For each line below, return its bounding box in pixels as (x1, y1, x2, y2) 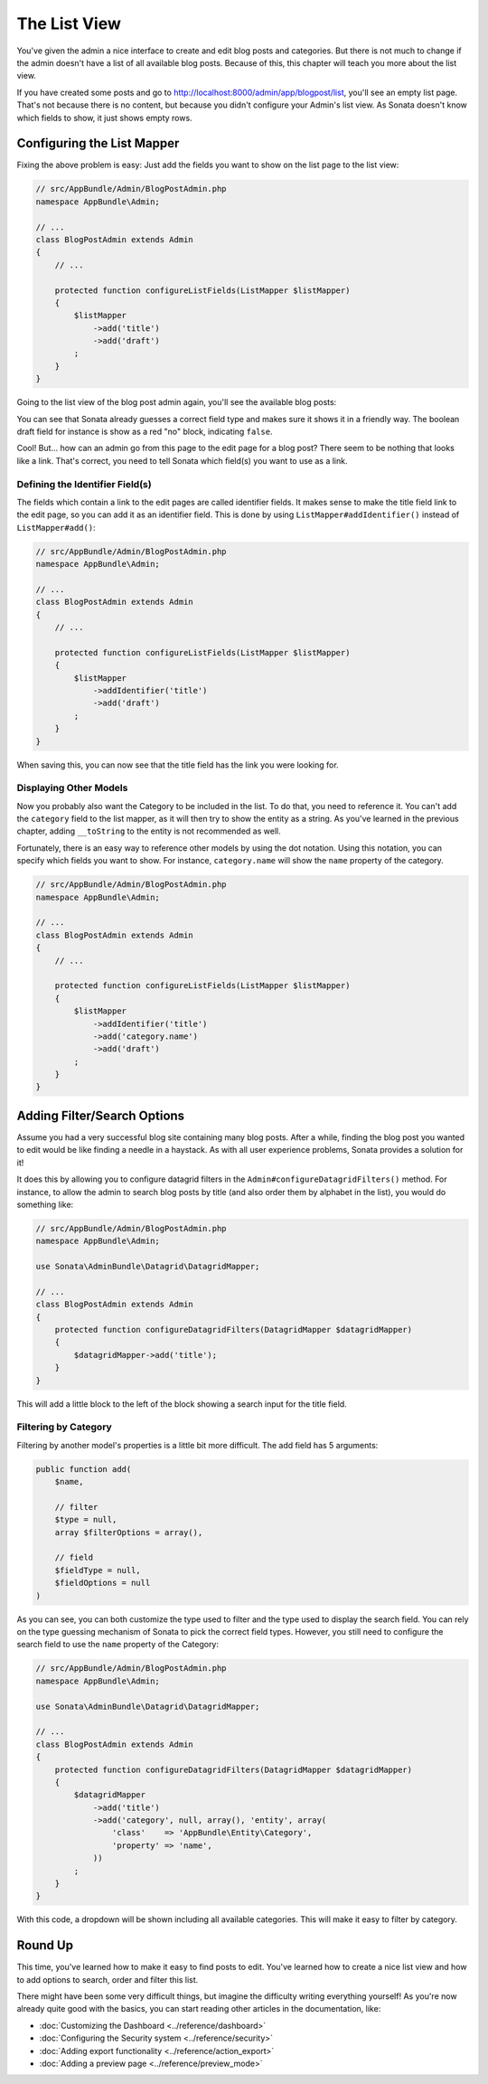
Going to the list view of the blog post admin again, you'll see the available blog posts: (16, 397, 337, 408)
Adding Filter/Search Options (16, 1108, 185, 1123)
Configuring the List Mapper (16, 136, 180, 151)
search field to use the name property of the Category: (16, 1639, 220, 1650)
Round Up (16, 1938, 74, 1953)
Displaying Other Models (16, 782, 128, 795)
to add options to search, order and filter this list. (16, 1974, 199, 1985)
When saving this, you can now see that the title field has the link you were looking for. (16, 759, 339, 770)
